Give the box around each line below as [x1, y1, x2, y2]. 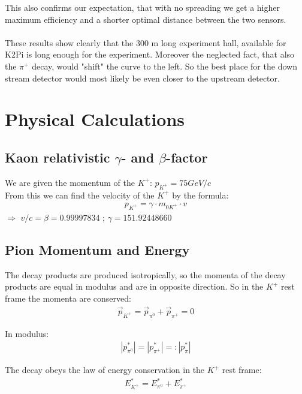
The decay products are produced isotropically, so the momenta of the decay [5, 268, 286, 281]
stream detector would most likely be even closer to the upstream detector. [5, 71, 280, 84]
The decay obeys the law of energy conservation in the [5, 363, 205, 376]
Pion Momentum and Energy [5, 240, 190, 258]
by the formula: [172, 188, 229, 201]
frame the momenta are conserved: [5, 291, 131, 304]
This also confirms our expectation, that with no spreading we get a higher [5, 1, 280, 13]
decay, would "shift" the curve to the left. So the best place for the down [32, 59, 297, 72]
